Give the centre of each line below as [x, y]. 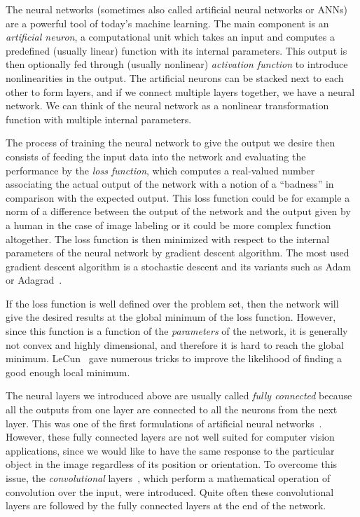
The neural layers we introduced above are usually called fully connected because [179, 395]
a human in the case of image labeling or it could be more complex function [168, 225]
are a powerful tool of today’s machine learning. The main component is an [167, 23]
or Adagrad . [34, 280]
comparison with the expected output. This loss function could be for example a [178, 197]
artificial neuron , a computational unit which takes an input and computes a [170, 37]
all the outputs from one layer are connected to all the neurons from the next [172, 409]
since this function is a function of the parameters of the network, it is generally [177, 331]
